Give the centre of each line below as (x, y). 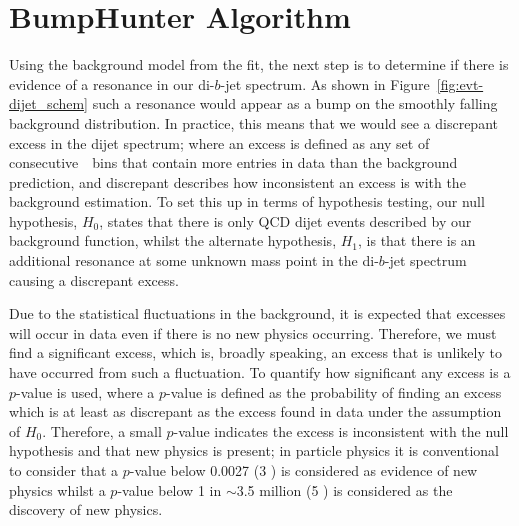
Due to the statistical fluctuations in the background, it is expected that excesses (257, 313)
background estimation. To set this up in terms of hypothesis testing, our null (247, 201)
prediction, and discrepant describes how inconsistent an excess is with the (237, 181)
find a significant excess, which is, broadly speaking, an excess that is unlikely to (255, 352)
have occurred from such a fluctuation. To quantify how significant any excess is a (260, 372)
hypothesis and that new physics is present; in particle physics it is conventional (254, 450)
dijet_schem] (49, 103)
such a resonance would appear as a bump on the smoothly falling (295, 103)
